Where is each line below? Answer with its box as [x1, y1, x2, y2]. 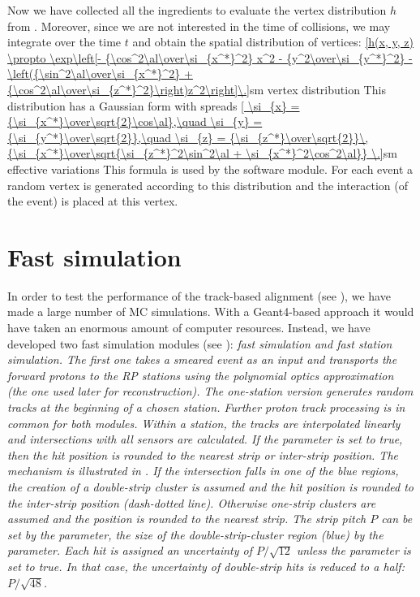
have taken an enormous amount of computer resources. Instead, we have [7, 319, 371, 336]
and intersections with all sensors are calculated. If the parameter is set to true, [7, 430, 403, 448]
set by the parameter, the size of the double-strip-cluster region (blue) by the [7, 526, 384, 543]
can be [381, 510, 413, 527]
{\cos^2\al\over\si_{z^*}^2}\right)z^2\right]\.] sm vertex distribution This [7, 80, 386, 97]
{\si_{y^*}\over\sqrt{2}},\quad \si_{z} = [7, 128, 226, 145]
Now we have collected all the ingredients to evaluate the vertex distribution [7, 2, 387, 18]
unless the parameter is [296, 542, 411, 559]
